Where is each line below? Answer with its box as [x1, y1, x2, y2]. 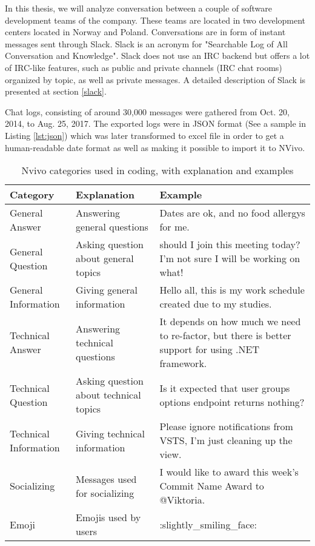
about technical [76, 388, 141, 402]
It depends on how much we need [159, 314, 301, 329]
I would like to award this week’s [159, 465, 299, 479]
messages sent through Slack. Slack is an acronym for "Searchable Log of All [5, 37, 288, 50]
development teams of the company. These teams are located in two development [5, 13, 306, 26]
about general [76, 251, 134, 266]
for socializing [76, 485, 134, 500]
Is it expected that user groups [159, 380, 290, 395]
